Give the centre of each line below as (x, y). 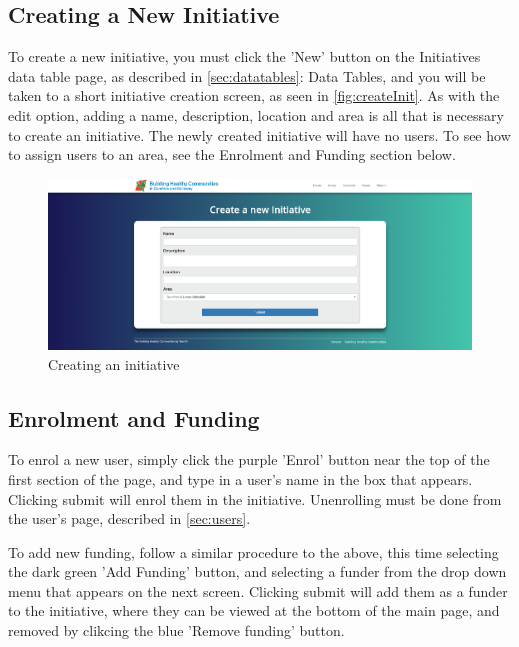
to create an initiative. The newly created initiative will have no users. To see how (259, 134)
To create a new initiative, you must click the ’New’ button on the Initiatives (244, 56)
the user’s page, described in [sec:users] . (129, 518)
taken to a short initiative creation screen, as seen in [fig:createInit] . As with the (254, 95)
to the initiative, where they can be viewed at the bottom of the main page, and (254, 610)
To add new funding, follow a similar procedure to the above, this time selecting (253, 551)
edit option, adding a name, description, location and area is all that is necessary (256, 114)
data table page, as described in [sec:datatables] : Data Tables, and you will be (247, 75)
